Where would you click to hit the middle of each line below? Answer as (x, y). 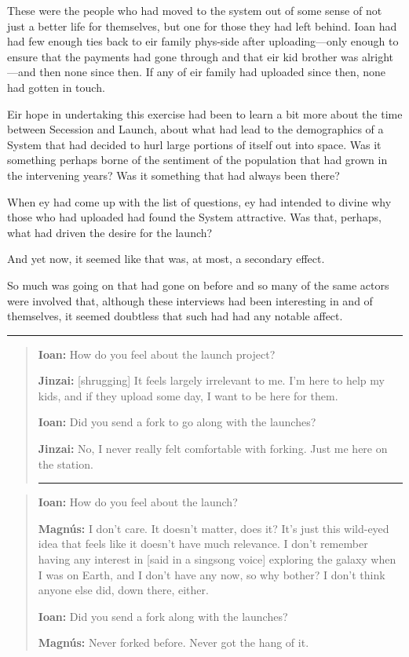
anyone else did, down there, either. (123, 590)
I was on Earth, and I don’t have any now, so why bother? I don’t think (212, 574)
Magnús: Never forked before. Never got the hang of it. (173, 642)
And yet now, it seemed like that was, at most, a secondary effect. (166, 259)
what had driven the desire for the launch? (110, 232)
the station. (66, 464)
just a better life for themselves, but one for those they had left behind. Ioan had (202, 26)
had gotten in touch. (56, 87)
